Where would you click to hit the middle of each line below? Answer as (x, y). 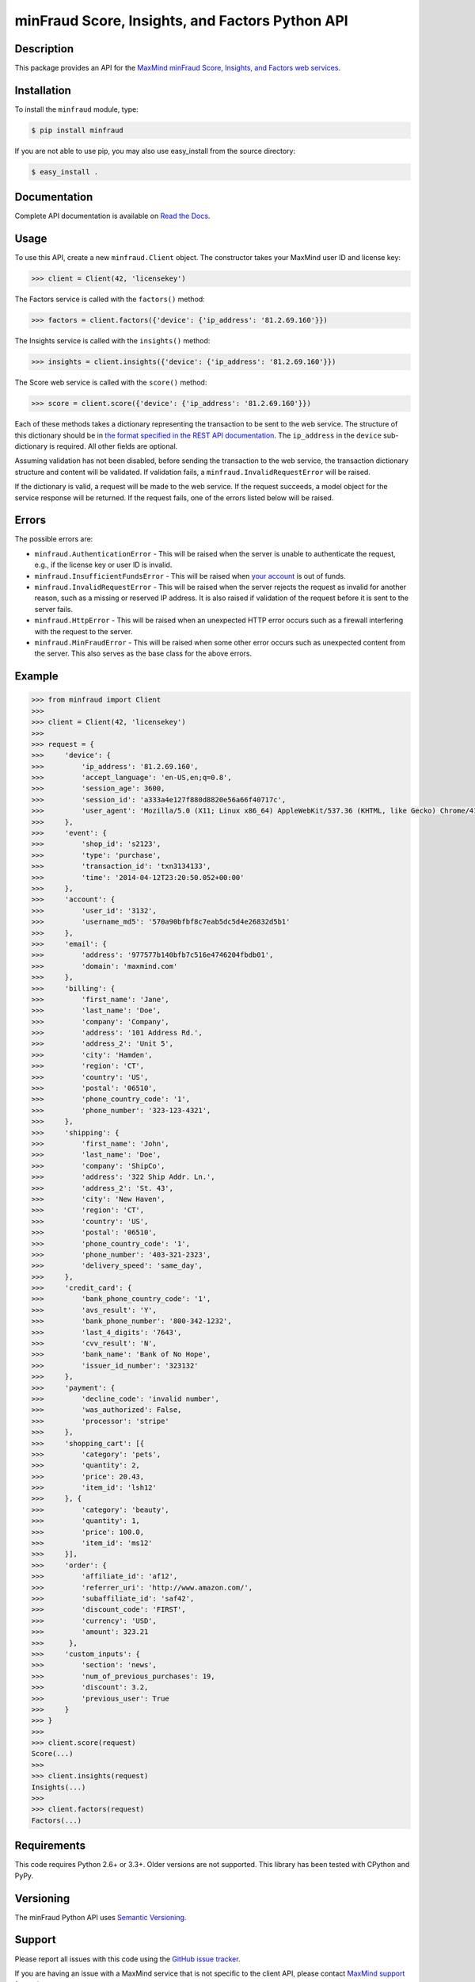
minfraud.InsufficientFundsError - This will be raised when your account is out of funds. (190, 576)
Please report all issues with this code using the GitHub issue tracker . (127, 1959)
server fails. (54, 609)
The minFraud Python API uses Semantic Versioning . (101, 1917)
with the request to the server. (84, 631)
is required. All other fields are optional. (113, 446)
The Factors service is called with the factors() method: (110, 299)
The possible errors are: (54, 539)
